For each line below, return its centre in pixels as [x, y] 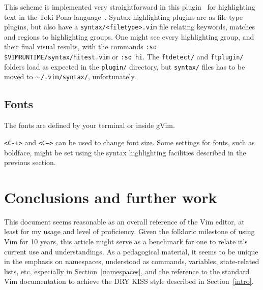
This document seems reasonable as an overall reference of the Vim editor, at [124, 221]
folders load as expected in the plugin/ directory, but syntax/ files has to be [125, 66]
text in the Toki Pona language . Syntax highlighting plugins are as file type [124, 17]
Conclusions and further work [111, 197]
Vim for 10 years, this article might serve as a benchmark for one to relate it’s [126, 241]
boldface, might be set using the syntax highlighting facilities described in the [125, 152]
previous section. [30, 162]
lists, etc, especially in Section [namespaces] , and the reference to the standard [127, 271]
